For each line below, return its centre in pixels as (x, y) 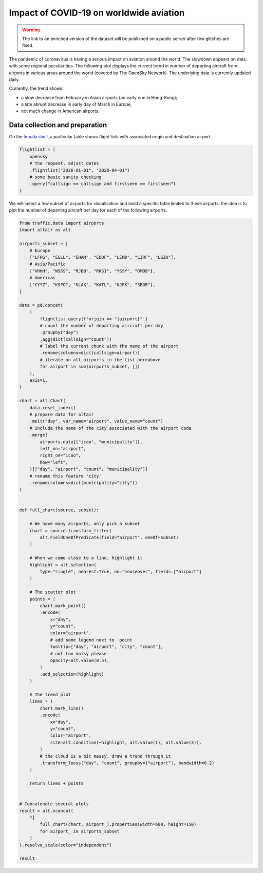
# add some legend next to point (91, 640)
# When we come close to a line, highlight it (86, 558)
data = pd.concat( (41, 305)
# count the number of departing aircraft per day (101, 325)
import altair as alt (45, 230)
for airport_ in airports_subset (80, 831)
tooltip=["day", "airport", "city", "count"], (106, 647)
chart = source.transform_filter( (71, 530)
